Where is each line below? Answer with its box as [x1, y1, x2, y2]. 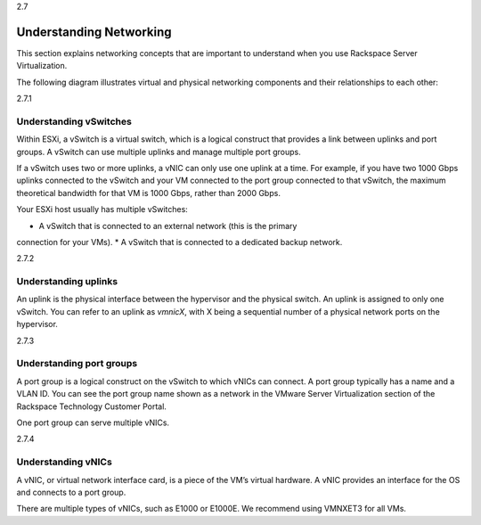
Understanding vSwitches [16, 115, 133, 127]
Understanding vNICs [16, 455, 113, 468]
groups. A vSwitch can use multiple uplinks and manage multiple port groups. [16, 146, 302, 157]
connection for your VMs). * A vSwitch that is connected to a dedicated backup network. [16, 236, 343, 247]
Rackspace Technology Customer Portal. [16, 401, 167, 412]
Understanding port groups [16, 357, 138, 370]
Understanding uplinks [16, 275, 118, 288]
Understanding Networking [16, 24, 172, 39]
